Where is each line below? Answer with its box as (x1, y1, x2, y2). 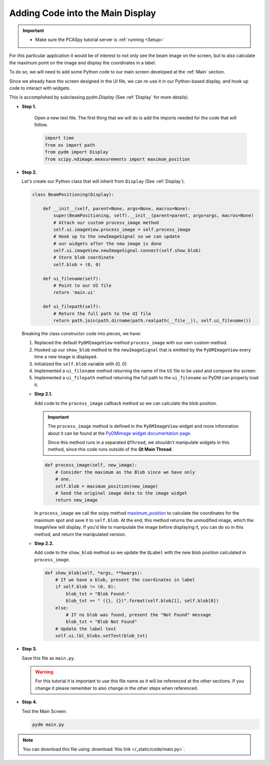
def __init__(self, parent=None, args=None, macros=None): (42, 206, 191, 211)
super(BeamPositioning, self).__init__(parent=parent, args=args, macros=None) (53, 213, 254, 219)
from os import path (44, 142, 95, 148)
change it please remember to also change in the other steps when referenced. (35, 685, 198, 691)
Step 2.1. (34, 391, 52, 397)
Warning (35, 668, 53, 675)
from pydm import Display (44, 149, 108, 155)
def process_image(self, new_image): (44, 462, 137, 468)
